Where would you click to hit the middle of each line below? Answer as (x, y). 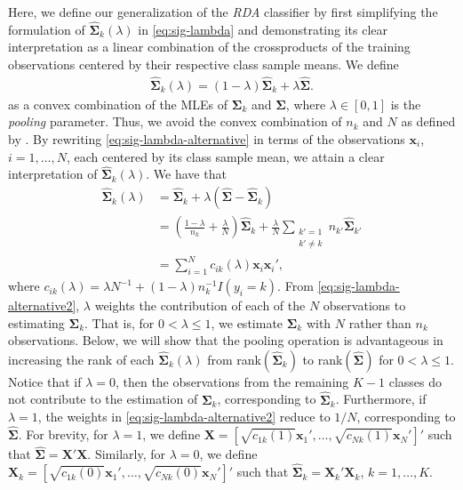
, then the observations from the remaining (232, 381)
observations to (364, 305)
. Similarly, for (126, 454)
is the (406, 104)
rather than (380, 322)
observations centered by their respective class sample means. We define (204, 64)
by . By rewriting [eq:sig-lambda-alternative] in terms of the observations (207, 139)
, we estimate (247, 322)
